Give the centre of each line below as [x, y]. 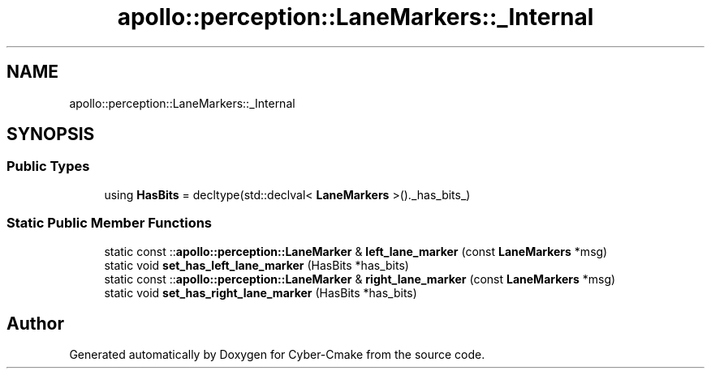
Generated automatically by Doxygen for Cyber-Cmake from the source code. [277, 355]
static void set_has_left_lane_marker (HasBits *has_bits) [256, 265]
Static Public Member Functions [110, 223]
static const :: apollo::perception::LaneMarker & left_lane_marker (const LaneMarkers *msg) [356, 251]
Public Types [48, 166]
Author [35, 323]
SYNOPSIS [51, 134]
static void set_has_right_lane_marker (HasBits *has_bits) [261, 292]
